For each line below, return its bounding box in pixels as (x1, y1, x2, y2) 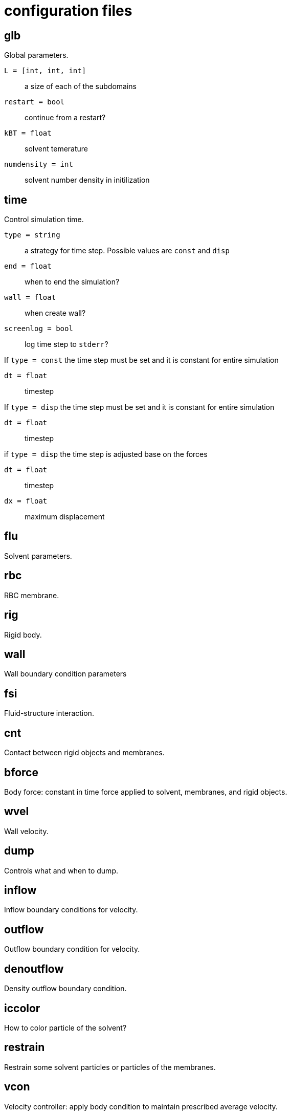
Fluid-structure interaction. (4, 709, 94, 718)
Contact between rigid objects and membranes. (4, 748, 165, 757)
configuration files (4, 2, 132, 19)
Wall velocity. (4, 826, 49, 836)
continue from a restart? (25, 113, 106, 122)
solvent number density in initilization (25, 176, 150, 185)
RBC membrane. (4, 591, 59, 600)
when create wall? (25, 309, 86, 318)
